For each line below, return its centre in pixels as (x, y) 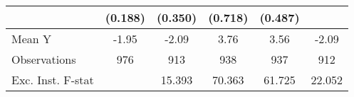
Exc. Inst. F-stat (53, 80)
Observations (44, 59)
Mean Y (32, 39)
